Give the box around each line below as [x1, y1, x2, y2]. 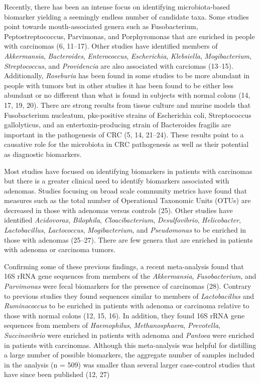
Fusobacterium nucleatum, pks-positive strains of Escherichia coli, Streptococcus [4, 109, 251, 120]
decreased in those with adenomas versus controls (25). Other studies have [4, 205, 233, 215]
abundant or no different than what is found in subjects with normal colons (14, [4, 90, 250, 100]
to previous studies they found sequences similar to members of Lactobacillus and [4, 290, 254, 301]
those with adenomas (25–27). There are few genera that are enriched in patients [4, 234, 253, 245]
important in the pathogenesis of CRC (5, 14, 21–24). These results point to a [4, 129, 244, 139]
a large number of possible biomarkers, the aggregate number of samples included [4, 349, 254, 360]
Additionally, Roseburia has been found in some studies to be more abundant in [4, 70, 250, 81]
